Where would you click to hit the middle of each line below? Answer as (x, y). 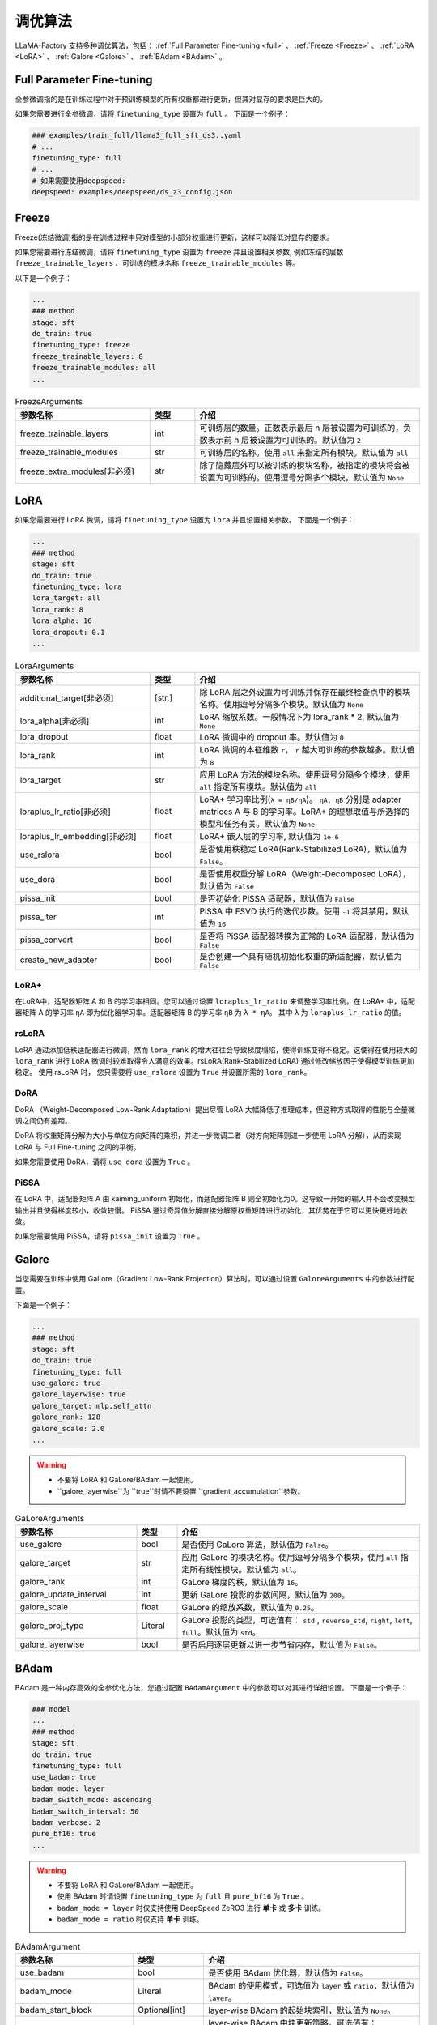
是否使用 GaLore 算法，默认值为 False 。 (257, 1545)
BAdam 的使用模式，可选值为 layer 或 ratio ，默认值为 (311, 1985)
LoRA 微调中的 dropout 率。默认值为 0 (272, 737)
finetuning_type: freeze (81, 345)
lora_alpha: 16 (62, 621)
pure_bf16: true (64, 1834)
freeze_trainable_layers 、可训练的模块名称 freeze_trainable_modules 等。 (157, 263)
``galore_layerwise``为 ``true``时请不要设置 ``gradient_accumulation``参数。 (181, 1491)
